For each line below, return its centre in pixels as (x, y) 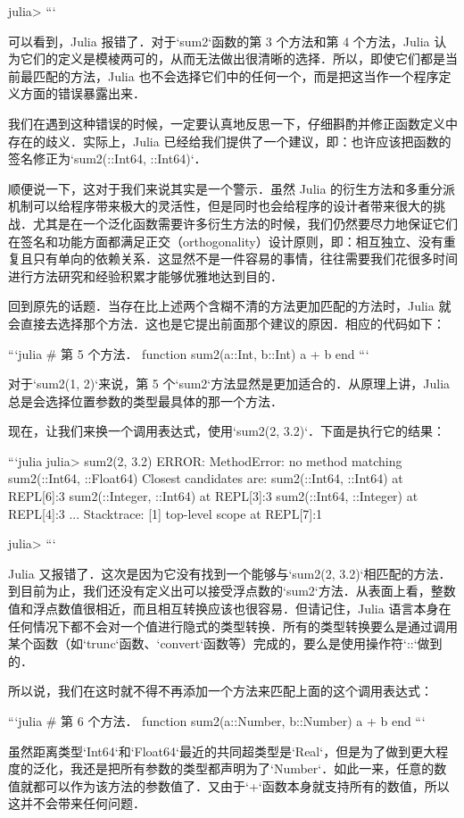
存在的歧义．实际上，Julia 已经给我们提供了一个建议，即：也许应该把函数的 (230, 141)
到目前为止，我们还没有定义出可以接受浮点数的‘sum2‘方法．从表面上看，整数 (232, 591)
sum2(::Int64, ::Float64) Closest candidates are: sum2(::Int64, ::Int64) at (206, 478)
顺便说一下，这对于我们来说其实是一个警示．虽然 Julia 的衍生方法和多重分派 (232, 188)
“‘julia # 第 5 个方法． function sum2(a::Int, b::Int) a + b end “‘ (189, 353)
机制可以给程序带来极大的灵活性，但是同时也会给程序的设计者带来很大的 (220, 206)
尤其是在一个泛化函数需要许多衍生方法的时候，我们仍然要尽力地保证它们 (245, 223)
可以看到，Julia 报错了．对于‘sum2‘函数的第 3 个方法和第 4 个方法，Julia (219, 41)
